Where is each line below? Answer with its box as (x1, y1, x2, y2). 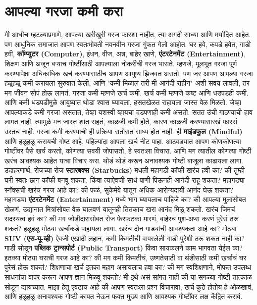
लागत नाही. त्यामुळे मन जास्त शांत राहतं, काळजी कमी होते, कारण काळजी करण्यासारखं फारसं (4, 116, 237, 127)
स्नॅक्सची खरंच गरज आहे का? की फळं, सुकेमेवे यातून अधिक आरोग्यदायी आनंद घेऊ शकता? (4, 184, 233, 195)
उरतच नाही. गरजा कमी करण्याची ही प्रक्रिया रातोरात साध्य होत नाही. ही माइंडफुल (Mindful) (4, 126, 243, 137)
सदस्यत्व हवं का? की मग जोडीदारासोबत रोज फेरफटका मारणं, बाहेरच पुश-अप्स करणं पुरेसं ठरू (4, 213, 239, 224)
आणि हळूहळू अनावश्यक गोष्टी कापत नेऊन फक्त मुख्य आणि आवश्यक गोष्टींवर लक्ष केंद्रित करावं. (4, 291, 243, 302)
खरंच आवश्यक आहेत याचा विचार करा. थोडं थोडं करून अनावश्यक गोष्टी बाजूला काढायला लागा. (4, 155, 243, 165)
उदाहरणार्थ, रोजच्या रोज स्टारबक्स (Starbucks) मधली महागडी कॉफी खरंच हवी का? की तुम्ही (4, 165, 245, 175)
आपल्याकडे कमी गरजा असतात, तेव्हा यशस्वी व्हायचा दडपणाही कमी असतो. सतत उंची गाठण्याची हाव (4, 106, 253, 117)
